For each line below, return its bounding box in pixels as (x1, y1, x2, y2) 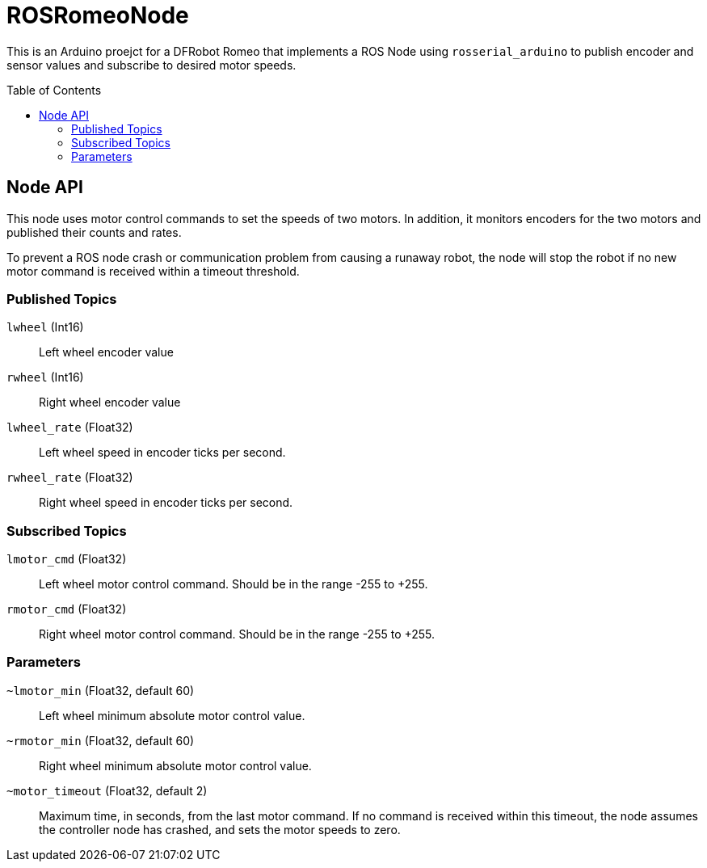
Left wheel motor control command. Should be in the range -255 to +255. (39, 577, 428, 592)
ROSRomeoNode (6, 2, 189, 29)
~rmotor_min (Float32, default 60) (6, 733, 195, 748)
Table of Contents (6, 82, 102, 97)
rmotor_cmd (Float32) (6, 602, 127, 617)
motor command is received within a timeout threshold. (6, 263, 300, 278)
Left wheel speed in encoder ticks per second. (39, 445, 286, 460)
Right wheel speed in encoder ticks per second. (39, 495, 293, 510)
